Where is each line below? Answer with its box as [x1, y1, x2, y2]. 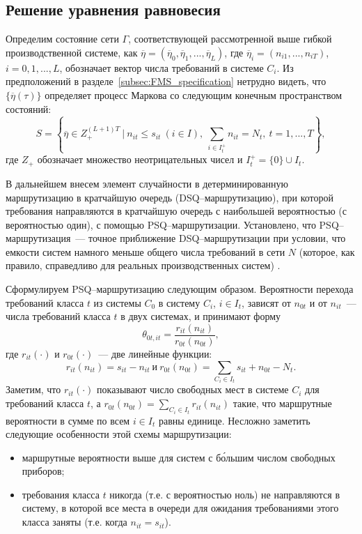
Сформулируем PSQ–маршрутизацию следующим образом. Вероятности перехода [6, 282, 354, 296]
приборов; [22, 464, 65, 478]
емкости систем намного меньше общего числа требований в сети [6, 244, 285, 259]
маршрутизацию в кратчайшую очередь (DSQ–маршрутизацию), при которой [6, 190, 333, 204]
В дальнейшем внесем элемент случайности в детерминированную [6, 176, 289, 190]
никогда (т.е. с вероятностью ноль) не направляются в [109, 487, 340, 501]
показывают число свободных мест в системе [97, 382, 289, 397]
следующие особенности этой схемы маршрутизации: [6, 427, 232, 441]
